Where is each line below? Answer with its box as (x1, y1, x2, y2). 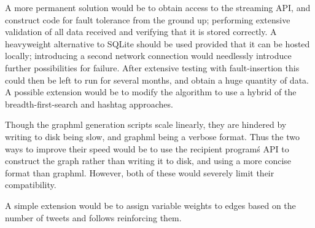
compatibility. (5, 178, 56, 191)
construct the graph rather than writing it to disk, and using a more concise (5, 154, 292, 167)
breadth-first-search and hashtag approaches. (5, 97, 173, 110)
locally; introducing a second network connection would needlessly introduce (5, 49, 292, 62)
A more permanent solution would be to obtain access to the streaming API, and (5, 1, 311, 14)
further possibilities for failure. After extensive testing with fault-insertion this (5, 61, 300, 74)
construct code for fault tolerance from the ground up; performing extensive (5, 13, 290, 26)
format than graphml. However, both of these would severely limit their (5, 166, 274, 179)
